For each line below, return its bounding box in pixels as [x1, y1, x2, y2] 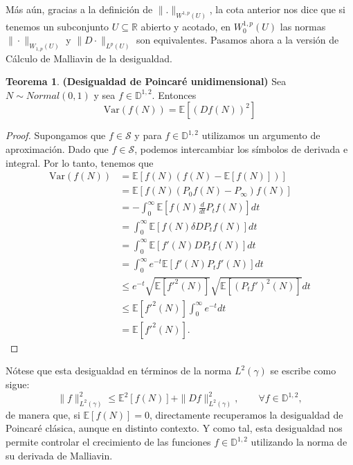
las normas [280, 19, 326, 33]
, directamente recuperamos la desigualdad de [149, 407, 343, 421]
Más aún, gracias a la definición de [6, 2, 153, 16]
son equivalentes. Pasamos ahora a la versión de [136, 33, 339, 47]
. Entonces [152, 87, 197, 102]
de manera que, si [6, 407, 80, 421]
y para [134, 128, 162, 143]
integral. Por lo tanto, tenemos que [6, 155, 154, 170]
